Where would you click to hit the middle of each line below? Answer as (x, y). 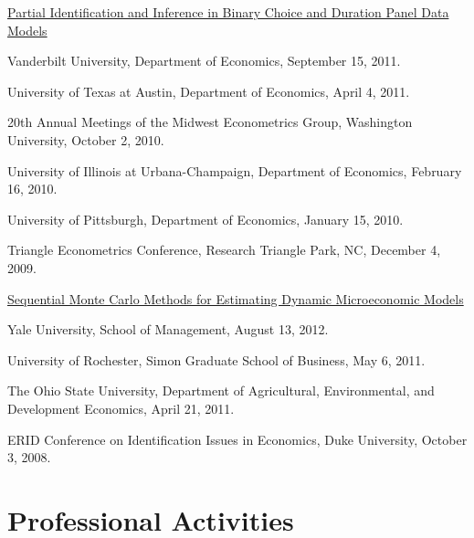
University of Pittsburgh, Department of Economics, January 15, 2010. (205, 219)
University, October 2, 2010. (86, 139)
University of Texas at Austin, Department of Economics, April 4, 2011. (209, 91)
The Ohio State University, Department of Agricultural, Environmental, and (221, 390)
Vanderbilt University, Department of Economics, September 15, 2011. (204, 61)
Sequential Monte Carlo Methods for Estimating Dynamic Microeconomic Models (236, 298)
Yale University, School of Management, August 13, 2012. (168, 329)
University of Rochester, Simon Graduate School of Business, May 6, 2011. (216, 359)
